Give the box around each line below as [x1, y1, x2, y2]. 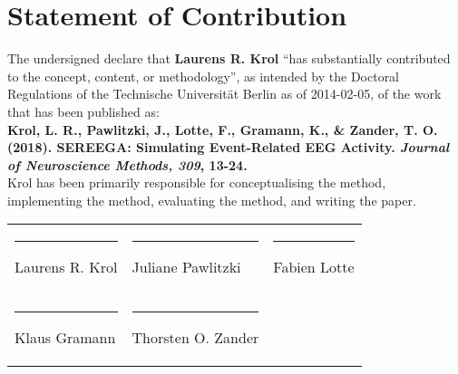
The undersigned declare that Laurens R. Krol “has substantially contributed [7, 49, 451, 68]
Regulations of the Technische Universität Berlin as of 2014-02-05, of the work [7, 84, 442, 103]
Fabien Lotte [273, 256, 355, 278]
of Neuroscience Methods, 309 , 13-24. [7, 155, 248, 174]
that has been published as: [7, 101, 160, 120]
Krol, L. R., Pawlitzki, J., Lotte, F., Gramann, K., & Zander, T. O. [7, 120, 438, 139]
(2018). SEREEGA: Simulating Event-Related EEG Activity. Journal [7, 138, 450, 157]
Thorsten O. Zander [132, 327, 259, 349]
